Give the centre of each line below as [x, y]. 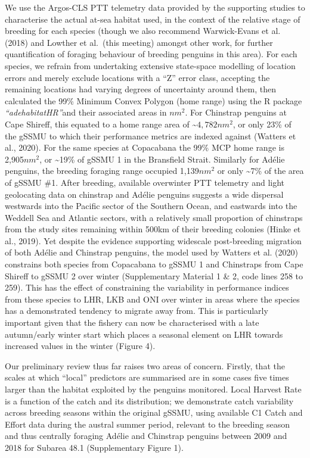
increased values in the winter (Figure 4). [80, 346]
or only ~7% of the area [261, 171]
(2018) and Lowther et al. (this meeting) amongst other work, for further [139, 42]
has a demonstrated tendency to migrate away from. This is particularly [137, 311]
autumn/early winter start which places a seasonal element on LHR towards [144, 334]
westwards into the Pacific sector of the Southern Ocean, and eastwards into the [151, 206]
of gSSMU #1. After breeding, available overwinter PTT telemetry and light [145, 182]
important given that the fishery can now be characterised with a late [132, 323]
